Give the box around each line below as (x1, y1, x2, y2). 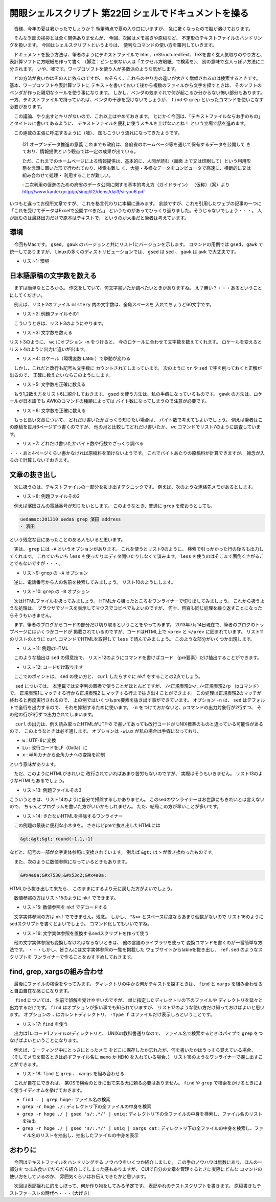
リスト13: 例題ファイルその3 (22, 787, 82, 793)
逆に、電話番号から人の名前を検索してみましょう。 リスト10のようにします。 (13, 579, 176, 585)
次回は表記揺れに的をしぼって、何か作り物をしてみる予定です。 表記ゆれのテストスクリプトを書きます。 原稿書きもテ (13, 1183, 262, 1189)
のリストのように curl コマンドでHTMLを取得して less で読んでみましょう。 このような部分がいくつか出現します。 (9, 636, 255, 642)
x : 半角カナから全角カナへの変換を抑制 (22, 752, 105, 758)
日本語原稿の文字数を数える (9, 271, 97, 280)
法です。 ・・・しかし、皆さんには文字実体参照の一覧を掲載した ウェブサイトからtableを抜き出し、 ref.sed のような (9, 946, 258, 953)
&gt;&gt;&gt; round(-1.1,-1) (20, 836, 94, 842)
